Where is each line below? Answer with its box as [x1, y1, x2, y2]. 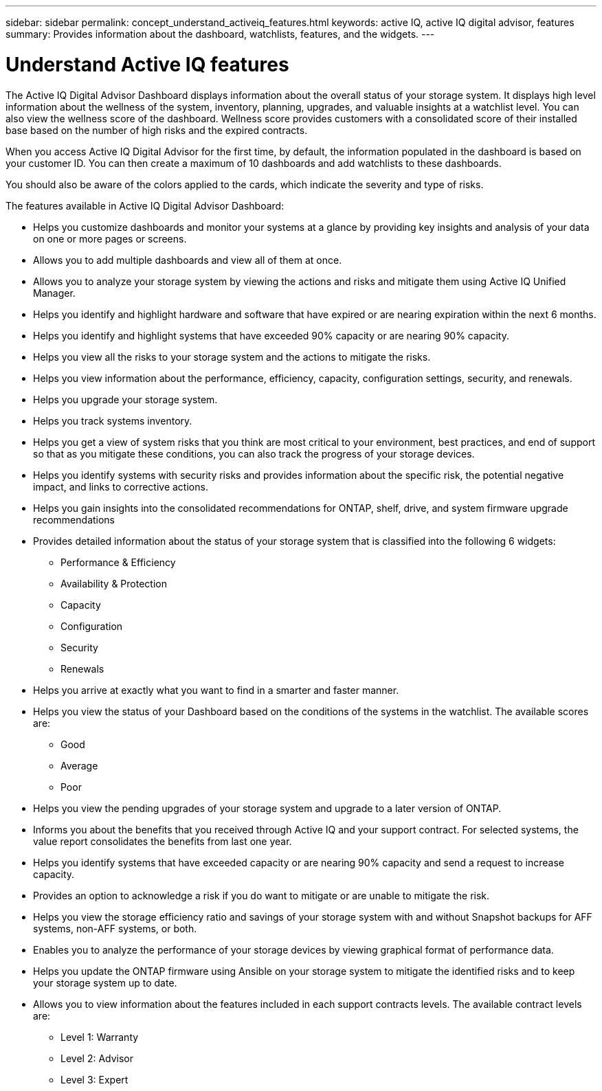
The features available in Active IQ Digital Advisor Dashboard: [5, 199, 285, 212]
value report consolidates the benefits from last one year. [33, 835, 292, 847]
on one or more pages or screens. [33, 232, 187, 245]
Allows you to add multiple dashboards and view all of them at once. [33, 254, 342, 266]
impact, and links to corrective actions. [33, 480, 208, 493]
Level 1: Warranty [60, 1031, 139, 1043]
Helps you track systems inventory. [33, 414, 192, 427]
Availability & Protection [60, 577, 167, 589]
